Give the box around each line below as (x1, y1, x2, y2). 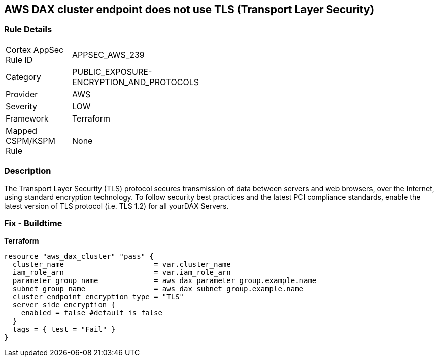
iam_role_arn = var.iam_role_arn (12, 268, 231, 277)
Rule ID (6, 54, 33, 65)
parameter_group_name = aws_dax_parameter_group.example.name (12, 276, 317, 285)
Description (4, 166, 51, 176)
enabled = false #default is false (21, 309, 162, 317)
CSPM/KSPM (6, 135, 55, 146)
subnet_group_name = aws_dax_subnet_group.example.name (12, 285, 304, 293)
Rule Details (4, 24, 52, 35)
